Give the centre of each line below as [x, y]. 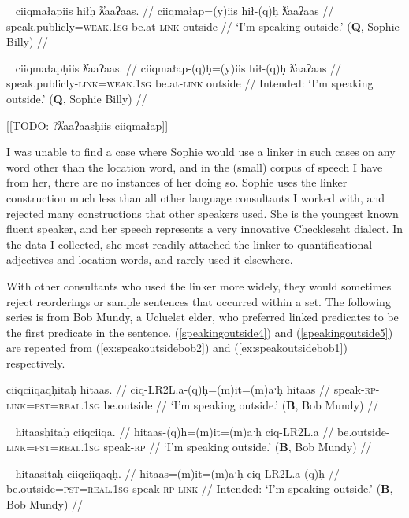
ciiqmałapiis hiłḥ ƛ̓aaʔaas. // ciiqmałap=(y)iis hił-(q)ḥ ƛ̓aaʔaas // [175, 10]
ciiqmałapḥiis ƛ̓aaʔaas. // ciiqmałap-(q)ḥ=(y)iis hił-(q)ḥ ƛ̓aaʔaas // [178, 67]
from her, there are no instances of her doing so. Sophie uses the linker [177, 182]
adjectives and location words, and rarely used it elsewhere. [150, 259]
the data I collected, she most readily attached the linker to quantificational [190, 244]
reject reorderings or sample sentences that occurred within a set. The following [199, 301]
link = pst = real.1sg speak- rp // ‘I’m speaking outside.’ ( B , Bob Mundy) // [189, 447]
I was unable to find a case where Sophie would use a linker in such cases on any [201, 152]
